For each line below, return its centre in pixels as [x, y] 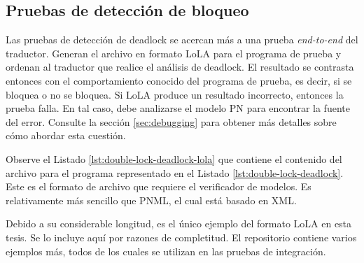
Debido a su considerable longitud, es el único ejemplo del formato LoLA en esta [179, 223]
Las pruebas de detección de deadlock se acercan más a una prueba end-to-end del [182, 40]
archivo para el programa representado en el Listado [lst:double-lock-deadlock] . [175, 172]
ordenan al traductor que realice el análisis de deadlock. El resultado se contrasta [180, 67]
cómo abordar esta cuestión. [66, 135]
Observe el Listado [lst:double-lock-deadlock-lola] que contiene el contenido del [174, 158]
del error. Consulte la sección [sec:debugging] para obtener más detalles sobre [171, 121]
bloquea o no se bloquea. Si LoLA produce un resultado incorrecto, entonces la [175, 94]
